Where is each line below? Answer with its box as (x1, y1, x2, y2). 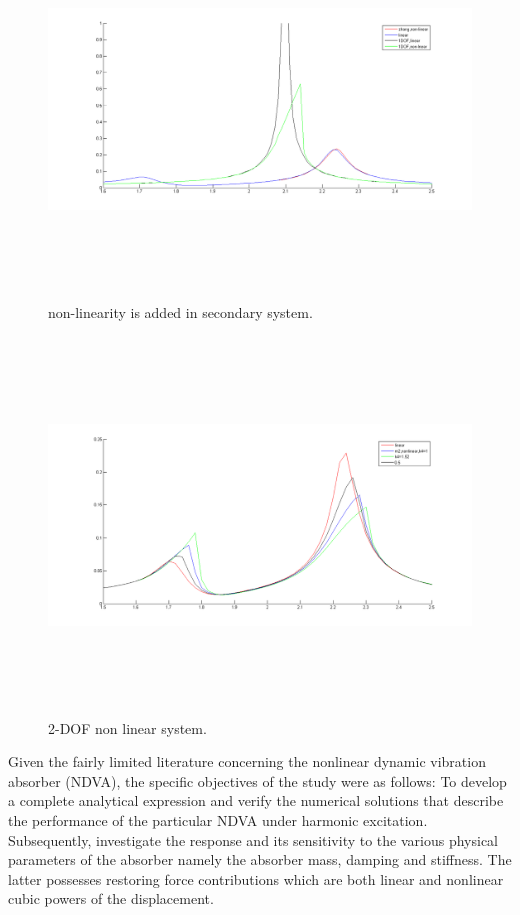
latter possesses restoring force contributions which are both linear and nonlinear (8, 868, 504, 889)
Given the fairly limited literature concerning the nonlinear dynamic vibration (8, 751, 486, 772)
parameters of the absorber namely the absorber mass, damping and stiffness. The (8, 849, 512, 870)
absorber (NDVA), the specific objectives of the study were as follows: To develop (8, 770, 507, 791)
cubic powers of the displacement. (8, 888, 214, 909)
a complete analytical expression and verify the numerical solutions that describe (8, 790, 504, 811)
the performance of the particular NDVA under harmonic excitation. (8, 810, 428, 831)
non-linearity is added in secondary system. (48, 301, 313, 322)
